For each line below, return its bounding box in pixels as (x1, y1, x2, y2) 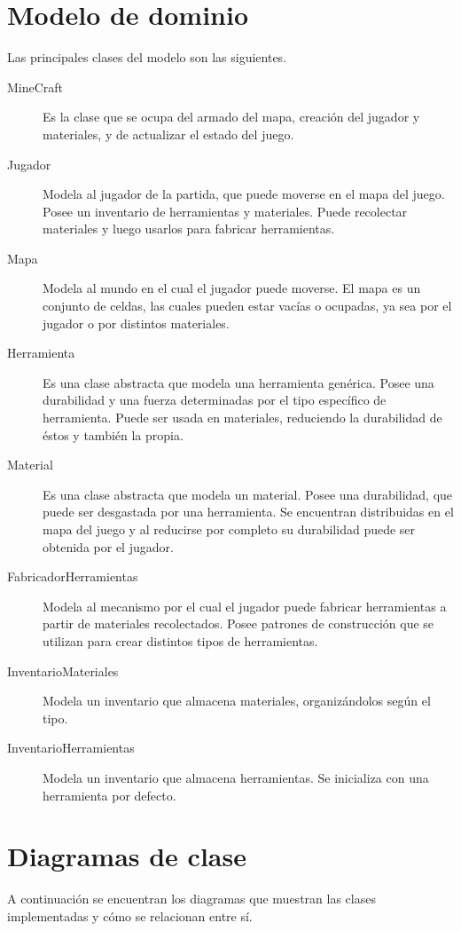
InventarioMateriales (7, 661, 119, 680)
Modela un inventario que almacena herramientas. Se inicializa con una (43, 768, 429, 786)
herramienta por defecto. (43, 785, 176, 804)
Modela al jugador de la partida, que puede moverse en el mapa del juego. (43, 185, 445, 203)
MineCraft (7, 77, 64, 96)
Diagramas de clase (7, 838, 246, 874)
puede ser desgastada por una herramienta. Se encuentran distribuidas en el (43, 502, 454, 521)
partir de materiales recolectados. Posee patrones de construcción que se (43, 614, 434, 633)
